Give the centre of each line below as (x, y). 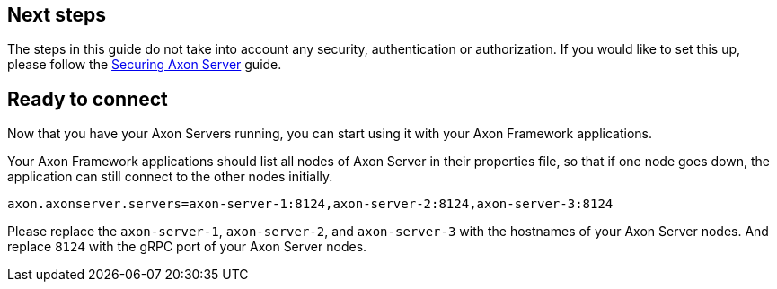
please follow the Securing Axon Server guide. (145, 65)
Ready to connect (88, 99)
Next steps (57, 15)
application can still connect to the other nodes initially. (170, 177)
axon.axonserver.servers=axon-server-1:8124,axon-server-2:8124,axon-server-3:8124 (310, 204)
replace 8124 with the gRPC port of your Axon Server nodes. (187, 247)
